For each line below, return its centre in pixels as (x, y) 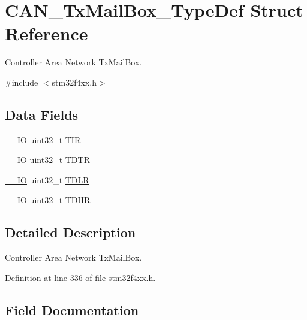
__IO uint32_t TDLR (47, 179)
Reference (46, 33)
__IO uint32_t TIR (43, 139)
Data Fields (42, 114)
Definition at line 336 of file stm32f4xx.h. (80, 277)
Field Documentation (72, 310)
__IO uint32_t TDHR (48, 200)
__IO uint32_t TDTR (47, 160)
